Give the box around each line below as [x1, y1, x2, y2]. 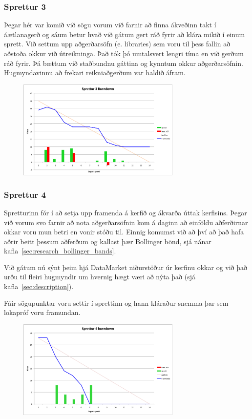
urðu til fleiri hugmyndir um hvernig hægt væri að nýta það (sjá [4, 272, 195, 282]
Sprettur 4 [4, 188, 46, 200]
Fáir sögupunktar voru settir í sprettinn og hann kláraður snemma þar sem [4, 297, 229, 308]
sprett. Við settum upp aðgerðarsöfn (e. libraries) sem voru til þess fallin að [4, 39, 231, 49]
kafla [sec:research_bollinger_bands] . [4, 246, 116, 256]
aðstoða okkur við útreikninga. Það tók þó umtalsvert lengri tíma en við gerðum [4, 48, 244, 58]
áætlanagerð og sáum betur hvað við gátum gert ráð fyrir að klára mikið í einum [4, 29, 245, 39]
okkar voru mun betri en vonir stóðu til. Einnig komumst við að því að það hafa [4, 227, 244, 237]
